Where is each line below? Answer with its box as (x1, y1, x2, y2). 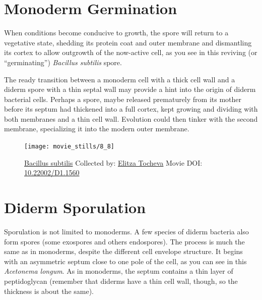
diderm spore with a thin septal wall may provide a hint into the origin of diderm (4, 84, 256, 94)
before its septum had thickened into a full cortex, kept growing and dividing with (4, 104, 258, 114)
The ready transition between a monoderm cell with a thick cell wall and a (4, 74, 235, 84)
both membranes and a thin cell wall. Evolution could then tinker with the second (4, 113, 258, 124)
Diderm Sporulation (4, 197, 146, 218)
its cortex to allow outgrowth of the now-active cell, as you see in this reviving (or (4, 47, 257, 58)
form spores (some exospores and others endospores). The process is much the (4, 236, 245, 246)
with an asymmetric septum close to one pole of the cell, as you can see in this (4, 256, 247, 266)
